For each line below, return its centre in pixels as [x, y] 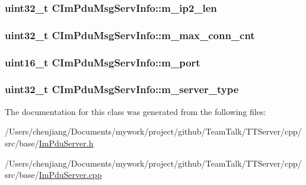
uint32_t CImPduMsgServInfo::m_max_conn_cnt [130, 35]
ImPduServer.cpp [70, 175]
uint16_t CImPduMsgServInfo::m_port [103, 62]
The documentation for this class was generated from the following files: [136, 111]
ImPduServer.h [66, 143]
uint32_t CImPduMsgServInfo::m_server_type [122, 89]
